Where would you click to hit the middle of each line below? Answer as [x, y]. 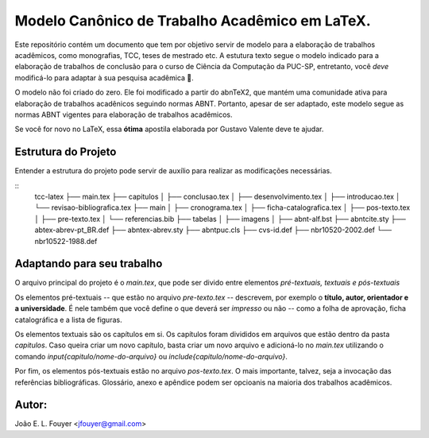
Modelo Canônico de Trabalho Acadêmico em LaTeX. [193, 21]
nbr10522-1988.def [66, 241]
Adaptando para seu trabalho [89, 264]
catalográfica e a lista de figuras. [68, 320]
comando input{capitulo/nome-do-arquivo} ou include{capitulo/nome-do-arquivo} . [151, 356]
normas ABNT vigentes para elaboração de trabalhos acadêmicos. [124, 114]
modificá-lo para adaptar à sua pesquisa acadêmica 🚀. [104, 78]
